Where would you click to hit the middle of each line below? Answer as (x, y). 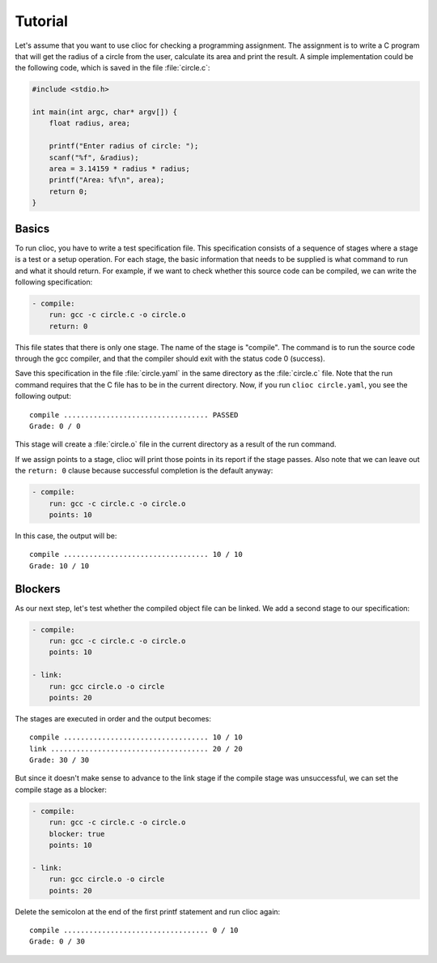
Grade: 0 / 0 (55, 426)
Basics (32, 228)
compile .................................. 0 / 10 (134, 930)
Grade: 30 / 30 (59, 760)
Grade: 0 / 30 (57, 942)
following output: (43, 396)
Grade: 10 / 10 (59, 566)
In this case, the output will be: (66, 536)
